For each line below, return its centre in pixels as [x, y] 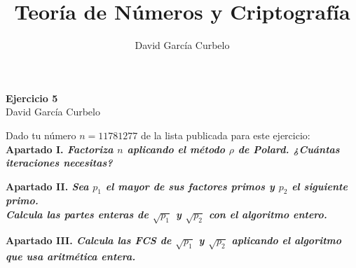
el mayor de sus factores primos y [190, 186]
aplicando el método [176, 149]
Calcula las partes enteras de [77, 214]
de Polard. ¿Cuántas [289, 149]
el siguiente [320, 186]
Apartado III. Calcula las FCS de [89, 240]
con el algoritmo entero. [268, 214]
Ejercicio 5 [32, 98]
